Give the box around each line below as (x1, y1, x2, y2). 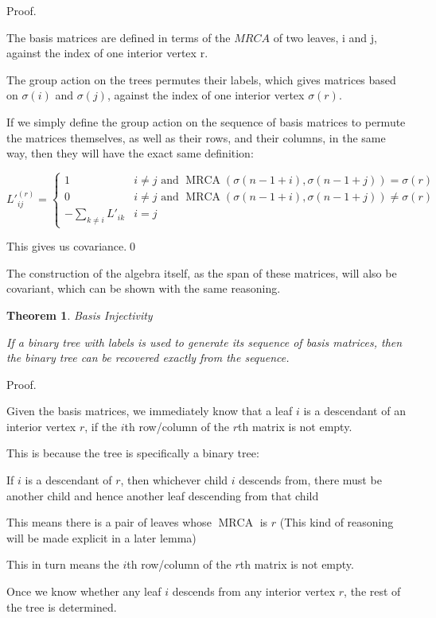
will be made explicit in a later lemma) (6, 529, 197, 546)
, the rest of (344, 583, 401, 600)
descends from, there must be (239, 472, 382, 488)
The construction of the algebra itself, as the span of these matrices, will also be (6, 264, 397, 281)
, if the (84, 418, 118, 434)
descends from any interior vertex (172, 583, 336, 600)
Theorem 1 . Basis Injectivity (6, 306, 153, 323)
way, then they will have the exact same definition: (6, 145, 254, 161)
